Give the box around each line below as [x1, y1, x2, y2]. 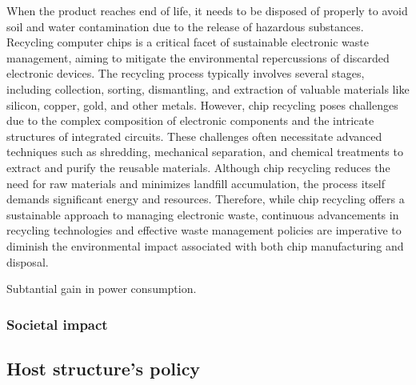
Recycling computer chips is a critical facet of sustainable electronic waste [6, 34, 369, 50]
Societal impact [6, 314, 108, 334]
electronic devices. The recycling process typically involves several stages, [6, 65, 365, 82]
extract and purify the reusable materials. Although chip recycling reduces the [6, 158, 390, 175]
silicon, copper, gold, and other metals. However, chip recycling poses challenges [6, 96, 398, 113]
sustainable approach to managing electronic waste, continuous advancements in [6, 206, 399, 223]
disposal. [6, 253, 49, 270]
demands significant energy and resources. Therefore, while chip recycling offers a [6, 190, 405, 207]
